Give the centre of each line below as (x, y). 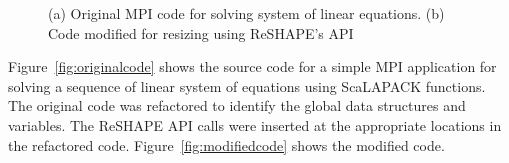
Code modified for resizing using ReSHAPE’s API (201, 32)
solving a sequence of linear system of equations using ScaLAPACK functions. (247, 85)
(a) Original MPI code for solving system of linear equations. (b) (246, 13)
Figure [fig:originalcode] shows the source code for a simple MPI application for (252, 66)
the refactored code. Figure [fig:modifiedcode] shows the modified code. (226, 144)
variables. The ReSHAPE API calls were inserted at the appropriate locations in (255, 124)
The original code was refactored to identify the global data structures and (237, 105)
